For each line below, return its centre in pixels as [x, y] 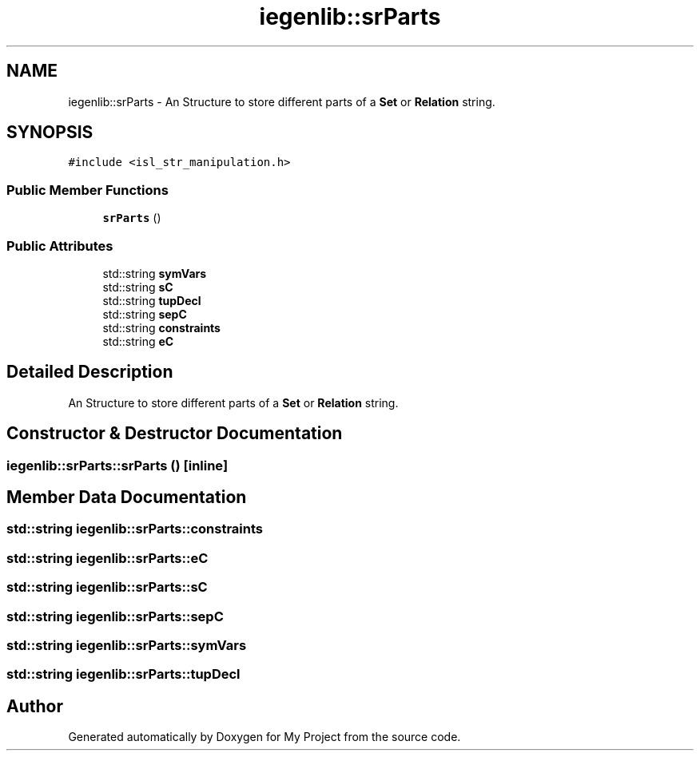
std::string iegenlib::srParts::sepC [115, 616]
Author [35, 706]
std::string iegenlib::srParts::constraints [135, 529]
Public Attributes [60, 246]
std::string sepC [145, 314]
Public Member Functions [87, 190]
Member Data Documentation [127, 497]
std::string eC [138, 341]
